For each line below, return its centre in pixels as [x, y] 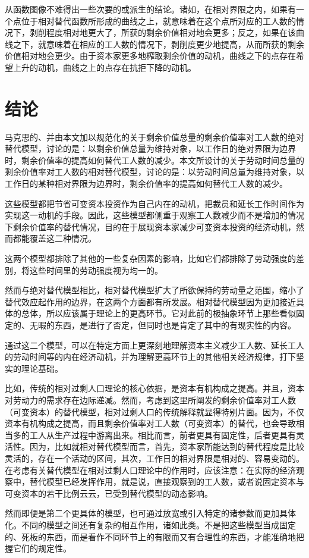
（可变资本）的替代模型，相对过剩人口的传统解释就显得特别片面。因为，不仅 [154, 411]
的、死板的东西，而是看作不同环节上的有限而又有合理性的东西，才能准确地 [150, 536]
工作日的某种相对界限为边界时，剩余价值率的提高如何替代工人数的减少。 [146, 184]
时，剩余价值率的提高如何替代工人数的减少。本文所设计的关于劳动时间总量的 [154, 160]
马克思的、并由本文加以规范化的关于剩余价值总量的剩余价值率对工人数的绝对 [154, 137]
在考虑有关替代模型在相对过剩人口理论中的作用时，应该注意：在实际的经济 [150, 470]
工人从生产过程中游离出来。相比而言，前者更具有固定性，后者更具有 [163, 435]
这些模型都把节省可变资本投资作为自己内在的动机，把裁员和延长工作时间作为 [154, 203]
